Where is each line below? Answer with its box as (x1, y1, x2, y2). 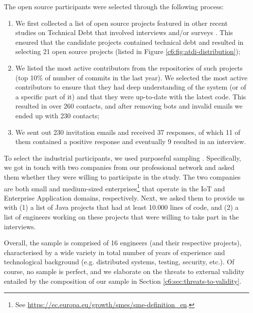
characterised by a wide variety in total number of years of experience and (4, 247, 225, 257)
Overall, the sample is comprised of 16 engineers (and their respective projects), (4, 238, 242, 248)
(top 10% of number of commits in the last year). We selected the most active (15, 72, 248, 82)
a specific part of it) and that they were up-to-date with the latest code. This (15, 91, 246, 101)
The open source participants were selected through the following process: (4, 1, 224, 11)
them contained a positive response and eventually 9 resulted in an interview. (15, 136, 246, 147)
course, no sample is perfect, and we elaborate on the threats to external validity (4, 266, 245, 276)
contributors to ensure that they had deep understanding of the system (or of (15, 82, 246, 92)
